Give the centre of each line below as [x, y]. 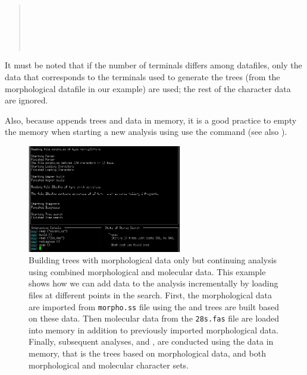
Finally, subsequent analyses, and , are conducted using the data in [151, 341]
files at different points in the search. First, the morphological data [150, 294]
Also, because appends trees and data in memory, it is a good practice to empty [151, 120]
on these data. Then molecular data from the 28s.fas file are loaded [154, 318]
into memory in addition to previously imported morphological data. [153, 330]
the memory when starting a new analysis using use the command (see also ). [146, 132]
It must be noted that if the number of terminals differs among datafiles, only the [153, 65]
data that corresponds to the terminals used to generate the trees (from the [142, 76]
